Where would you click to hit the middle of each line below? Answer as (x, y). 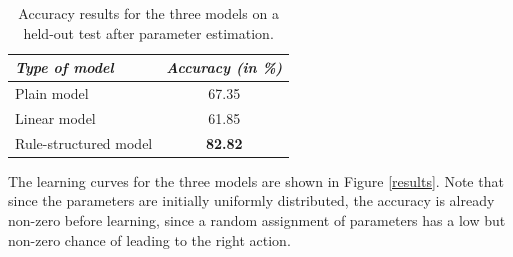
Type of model (64, 67)
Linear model (55, 117)
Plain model (52, 93)
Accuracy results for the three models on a (148, 13)
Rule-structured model (84, 142)
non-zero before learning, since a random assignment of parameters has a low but (257, 220)
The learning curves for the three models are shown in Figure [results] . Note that (256, 180)
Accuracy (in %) (224, 67)
